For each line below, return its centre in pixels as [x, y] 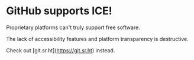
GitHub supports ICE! [59, 11]
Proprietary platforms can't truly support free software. [73, 27]
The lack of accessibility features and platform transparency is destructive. [97, 39]
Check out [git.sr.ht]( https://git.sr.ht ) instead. [61, 50]
